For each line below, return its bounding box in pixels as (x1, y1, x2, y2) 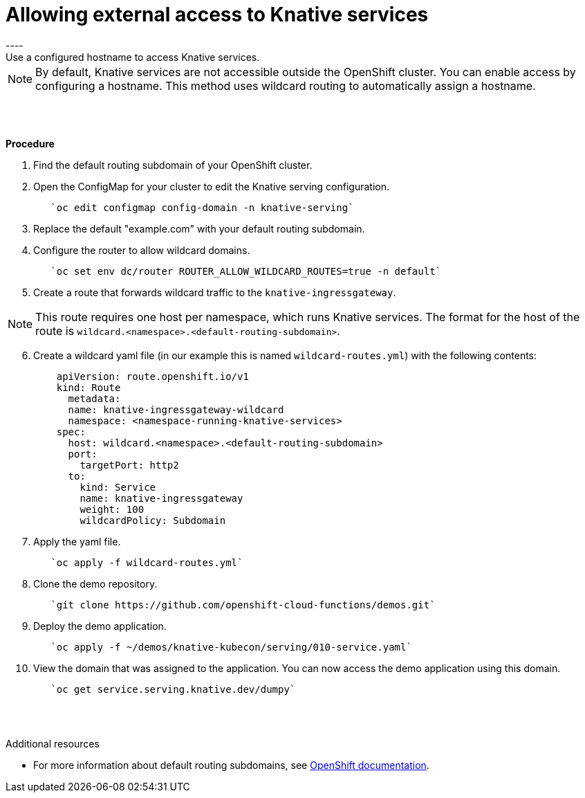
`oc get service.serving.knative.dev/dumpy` (50, 683, 296, 695)
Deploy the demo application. (33, 619, 167, 632)
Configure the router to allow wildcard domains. (33, 244, 250, 256)
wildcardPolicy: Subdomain (80, 514, 226, 526)
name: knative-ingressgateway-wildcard (68, 403, 284, 415)
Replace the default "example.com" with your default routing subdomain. (33, 222, 365, 235)
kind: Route (56, 381, 121, 393)
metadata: (68, 392, 121, 404)
